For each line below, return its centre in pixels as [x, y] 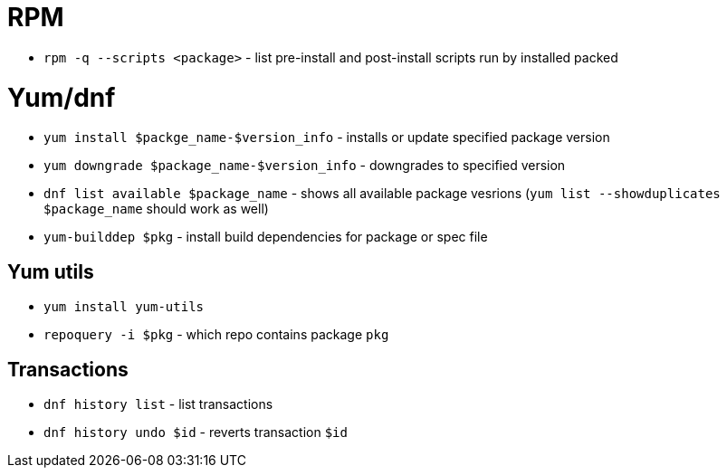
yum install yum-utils [124, 307]
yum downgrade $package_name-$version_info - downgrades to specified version [305, 166]
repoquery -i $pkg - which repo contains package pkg [216, 335]
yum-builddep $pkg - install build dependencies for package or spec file [266, 237]
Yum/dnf [62, 97]
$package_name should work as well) [156, 209]
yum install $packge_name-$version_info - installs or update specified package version [327, 138]
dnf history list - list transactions [158, 404]
